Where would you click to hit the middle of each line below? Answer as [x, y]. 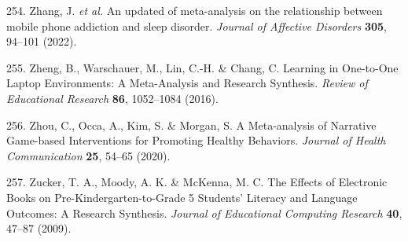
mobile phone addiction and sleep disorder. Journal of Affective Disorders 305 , [197, 26]
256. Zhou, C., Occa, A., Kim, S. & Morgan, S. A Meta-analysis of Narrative [191, 125]
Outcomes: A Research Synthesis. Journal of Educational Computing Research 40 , [204, 213]
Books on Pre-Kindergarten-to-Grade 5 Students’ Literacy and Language [182, 197]
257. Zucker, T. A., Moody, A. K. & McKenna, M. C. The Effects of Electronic [197, 182]
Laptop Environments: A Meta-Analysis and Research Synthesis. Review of [187, 83]
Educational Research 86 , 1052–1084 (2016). [112, 98]
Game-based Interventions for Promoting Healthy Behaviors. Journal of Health [196, 140]
